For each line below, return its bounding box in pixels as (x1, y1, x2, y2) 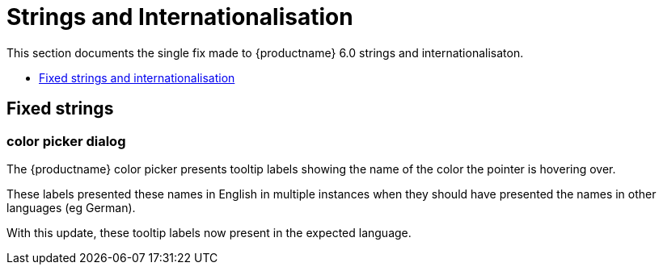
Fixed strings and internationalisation (39, 70, 235, 85)
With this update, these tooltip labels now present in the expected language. (6, 225, 412, 240)
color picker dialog (6, 132, 126, 149)
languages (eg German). (6, 200, 136, 215)
